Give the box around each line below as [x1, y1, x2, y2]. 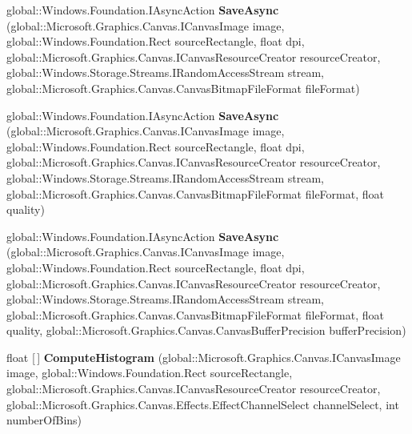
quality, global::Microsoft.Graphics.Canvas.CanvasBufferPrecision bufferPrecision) [6, 322, 406, 339]
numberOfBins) [6, 412, 82, 428]
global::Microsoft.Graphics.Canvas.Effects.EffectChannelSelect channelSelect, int [6, 396, 399, 412]
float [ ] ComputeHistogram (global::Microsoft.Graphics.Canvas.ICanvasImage [6, 348, 401, 365]
